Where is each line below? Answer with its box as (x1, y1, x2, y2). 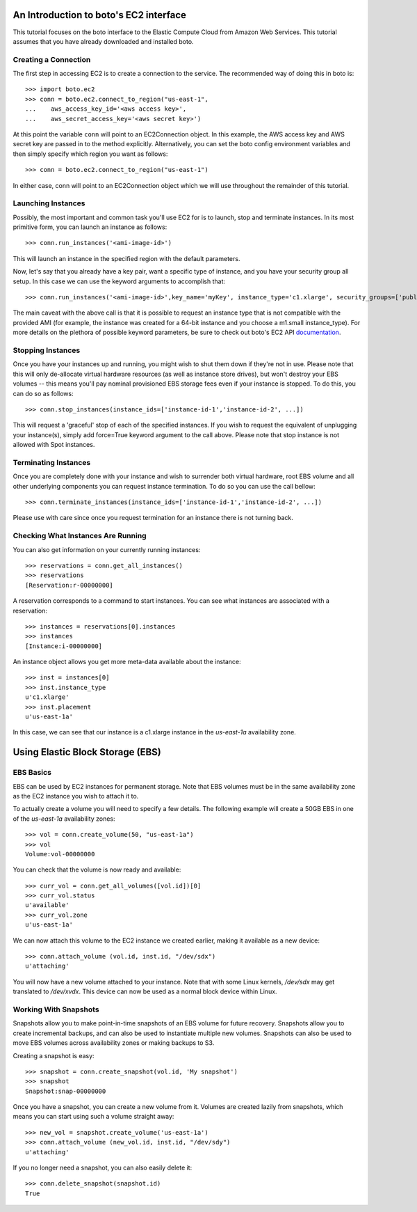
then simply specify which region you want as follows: (13, 150, 168, 158)
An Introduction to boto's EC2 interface (13, 9, 187, 21)
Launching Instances (13, 198, 85, 208)
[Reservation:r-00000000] (25, 581, 114, 589)
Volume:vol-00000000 (25, 850, 95, 858)
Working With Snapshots (13, 1005, 100, 1014)
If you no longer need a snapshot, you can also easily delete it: (13, 1163, 193, 1172)
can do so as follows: (13, 389, 74, 398)
